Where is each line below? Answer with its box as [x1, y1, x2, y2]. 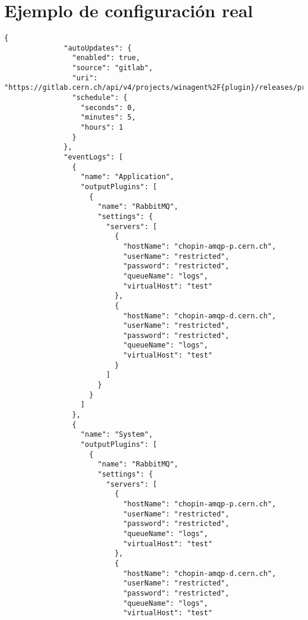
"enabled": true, [72, 54, 141, 62]
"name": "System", [80, 430, 153, 439]
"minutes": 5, [80, 113, 136, 122]
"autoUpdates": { [63, 43, 132, 52]
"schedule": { [72, 93, 128, 102]
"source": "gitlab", [72, 64, 153, 73]
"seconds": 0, [80, 103, 136, 112]
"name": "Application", [80, 173, 174, 181]
